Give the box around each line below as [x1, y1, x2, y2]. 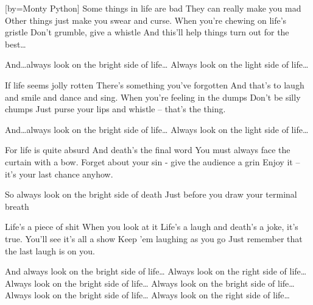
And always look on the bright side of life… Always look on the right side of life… [5, 265, 307, 278]
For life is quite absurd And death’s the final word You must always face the [5, 143, 290, 156]
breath [5, 199, 29, 212]
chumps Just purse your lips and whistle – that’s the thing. [5, 102, 226, 115]
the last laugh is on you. [5, 244, 95, 257]
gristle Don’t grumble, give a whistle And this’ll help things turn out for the [5, 26, 289, 38]
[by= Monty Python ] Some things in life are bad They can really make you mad [5, 2, 301, 14]
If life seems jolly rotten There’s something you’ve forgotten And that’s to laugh [5, 78, 304, 91]
